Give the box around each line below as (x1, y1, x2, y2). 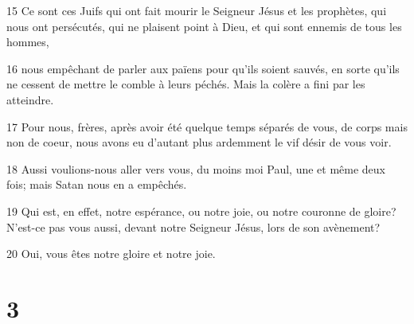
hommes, (6, 33, 49, 50)
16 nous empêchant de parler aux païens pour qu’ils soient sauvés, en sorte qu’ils (6, 60, 400, 76)
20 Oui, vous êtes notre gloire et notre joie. (6, 245, 216, 262)
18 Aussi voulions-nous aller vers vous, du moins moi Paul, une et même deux (6, 160, 385, 177)
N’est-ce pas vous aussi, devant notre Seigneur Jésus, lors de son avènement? (6, 218, 381, 235)
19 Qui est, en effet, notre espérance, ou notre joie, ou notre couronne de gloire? (6, 202, 396, 219)
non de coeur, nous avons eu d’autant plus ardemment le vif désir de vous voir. (6, 134, 392, 150)
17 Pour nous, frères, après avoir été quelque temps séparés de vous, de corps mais (6, 118, 408, 135)
